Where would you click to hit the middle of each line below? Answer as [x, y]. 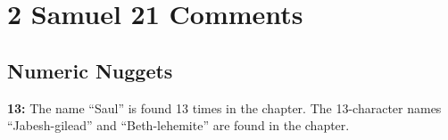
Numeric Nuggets [90, 70]
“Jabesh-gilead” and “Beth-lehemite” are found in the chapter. [178, 125]
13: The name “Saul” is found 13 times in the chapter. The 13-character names [224, 107]
